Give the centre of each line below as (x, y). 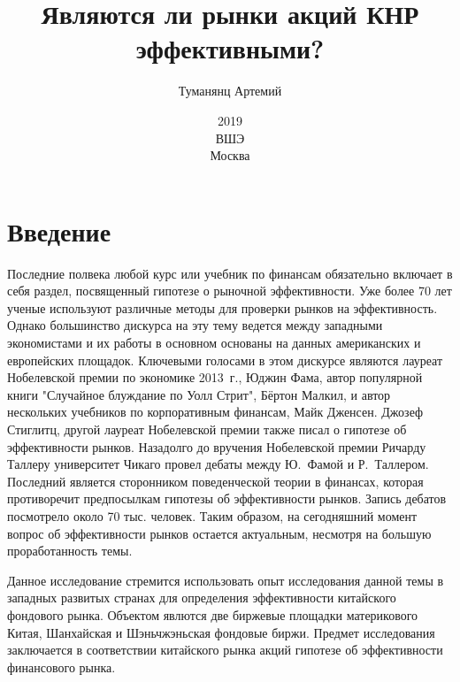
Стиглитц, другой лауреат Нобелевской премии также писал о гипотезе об (207, 429)
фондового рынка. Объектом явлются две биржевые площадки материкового (213, 614)
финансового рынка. (61, 667)
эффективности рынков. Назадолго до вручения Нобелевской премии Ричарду (217, 446)
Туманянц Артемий (230, 91)
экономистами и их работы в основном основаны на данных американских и (214, 342)
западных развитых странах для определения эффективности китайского (202, 598)
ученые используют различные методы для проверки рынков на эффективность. (222, 307)
